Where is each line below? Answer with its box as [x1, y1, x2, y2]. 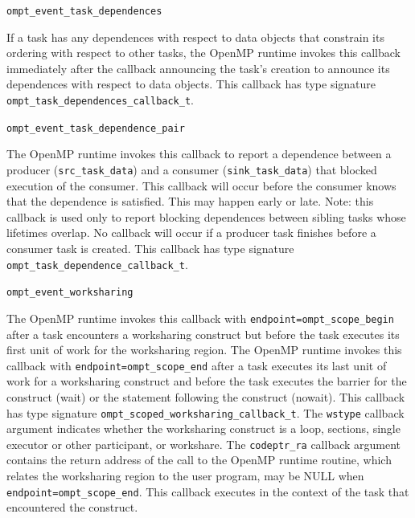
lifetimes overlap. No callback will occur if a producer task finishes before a [6, 224, 376, 241]
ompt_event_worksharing [6, 287, 134, 299]
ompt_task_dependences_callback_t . [6, 92, 194, 108]
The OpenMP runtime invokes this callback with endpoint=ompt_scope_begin [6, 309, 394, 326]
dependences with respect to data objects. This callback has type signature [6, 75, 376, 92]
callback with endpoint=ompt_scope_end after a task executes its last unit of [6, 357, 387, 373]
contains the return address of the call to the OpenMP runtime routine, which [6, 451, 392, 468]
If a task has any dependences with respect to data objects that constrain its [6, 28, 384, 45]
